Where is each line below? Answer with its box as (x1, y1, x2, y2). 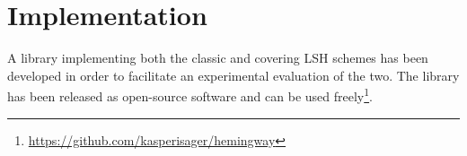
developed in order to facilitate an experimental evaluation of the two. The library (7, 65, 460, 84)
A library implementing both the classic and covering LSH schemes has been (7, 48, 428, 67)
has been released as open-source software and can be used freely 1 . (7, 84, 373, 105)
